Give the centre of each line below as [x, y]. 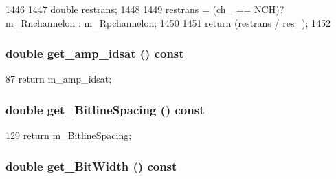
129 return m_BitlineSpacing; [69, 135]
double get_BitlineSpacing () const [105, 109]
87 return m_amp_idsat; [59, 79]
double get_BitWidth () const [91, 166]
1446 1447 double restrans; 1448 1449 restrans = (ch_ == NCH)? [145, 9]
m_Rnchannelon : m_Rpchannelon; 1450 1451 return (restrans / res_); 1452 [168, 22]
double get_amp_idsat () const [95, 53]
